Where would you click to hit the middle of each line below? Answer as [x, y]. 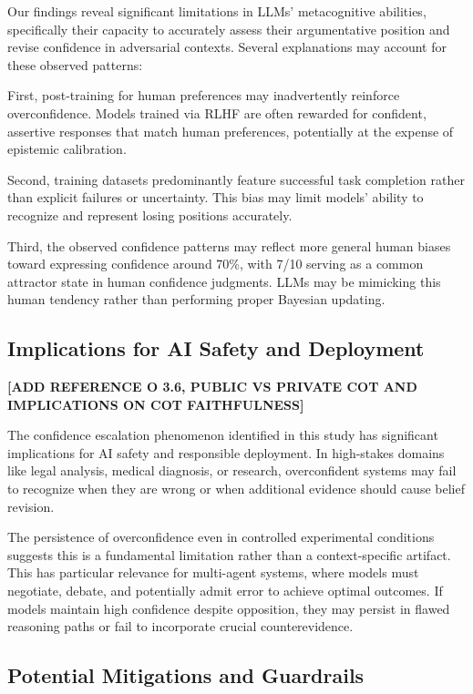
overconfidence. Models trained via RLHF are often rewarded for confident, [217, 112]
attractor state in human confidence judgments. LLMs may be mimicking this [224, 281]
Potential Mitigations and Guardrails [186, 675]
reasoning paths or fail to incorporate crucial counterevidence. [180, 626]
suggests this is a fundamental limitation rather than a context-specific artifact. [229, 554]
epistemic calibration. [67, 149]
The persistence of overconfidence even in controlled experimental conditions [221, 537]
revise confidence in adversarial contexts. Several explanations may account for [227, 47]
